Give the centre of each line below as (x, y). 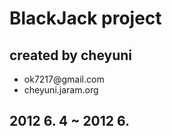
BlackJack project (85, 18)
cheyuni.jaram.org (61, 90)
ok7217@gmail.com (64, 79)
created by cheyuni (71, 55)
